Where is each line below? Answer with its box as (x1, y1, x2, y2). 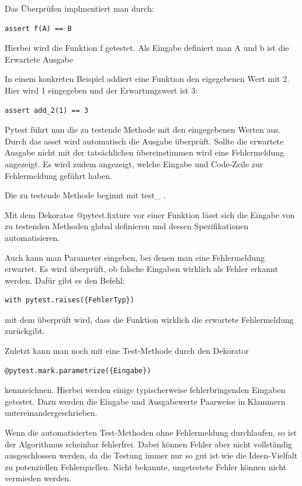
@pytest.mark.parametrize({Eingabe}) (5, 366, 151, 375)
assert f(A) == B (5, 24, 72, 33)
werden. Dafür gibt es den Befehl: (5, 274, 125, 286)
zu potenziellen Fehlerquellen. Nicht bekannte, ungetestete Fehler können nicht (5, 460, 287, 473)
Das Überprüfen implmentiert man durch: (5, 2, 154, 14)
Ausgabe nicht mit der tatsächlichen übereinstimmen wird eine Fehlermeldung (5, 146, 284, 158)
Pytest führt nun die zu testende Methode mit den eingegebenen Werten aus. (5, 123, 281, 136)
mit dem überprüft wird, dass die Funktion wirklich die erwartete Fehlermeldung (5, 313, 294, 325)
